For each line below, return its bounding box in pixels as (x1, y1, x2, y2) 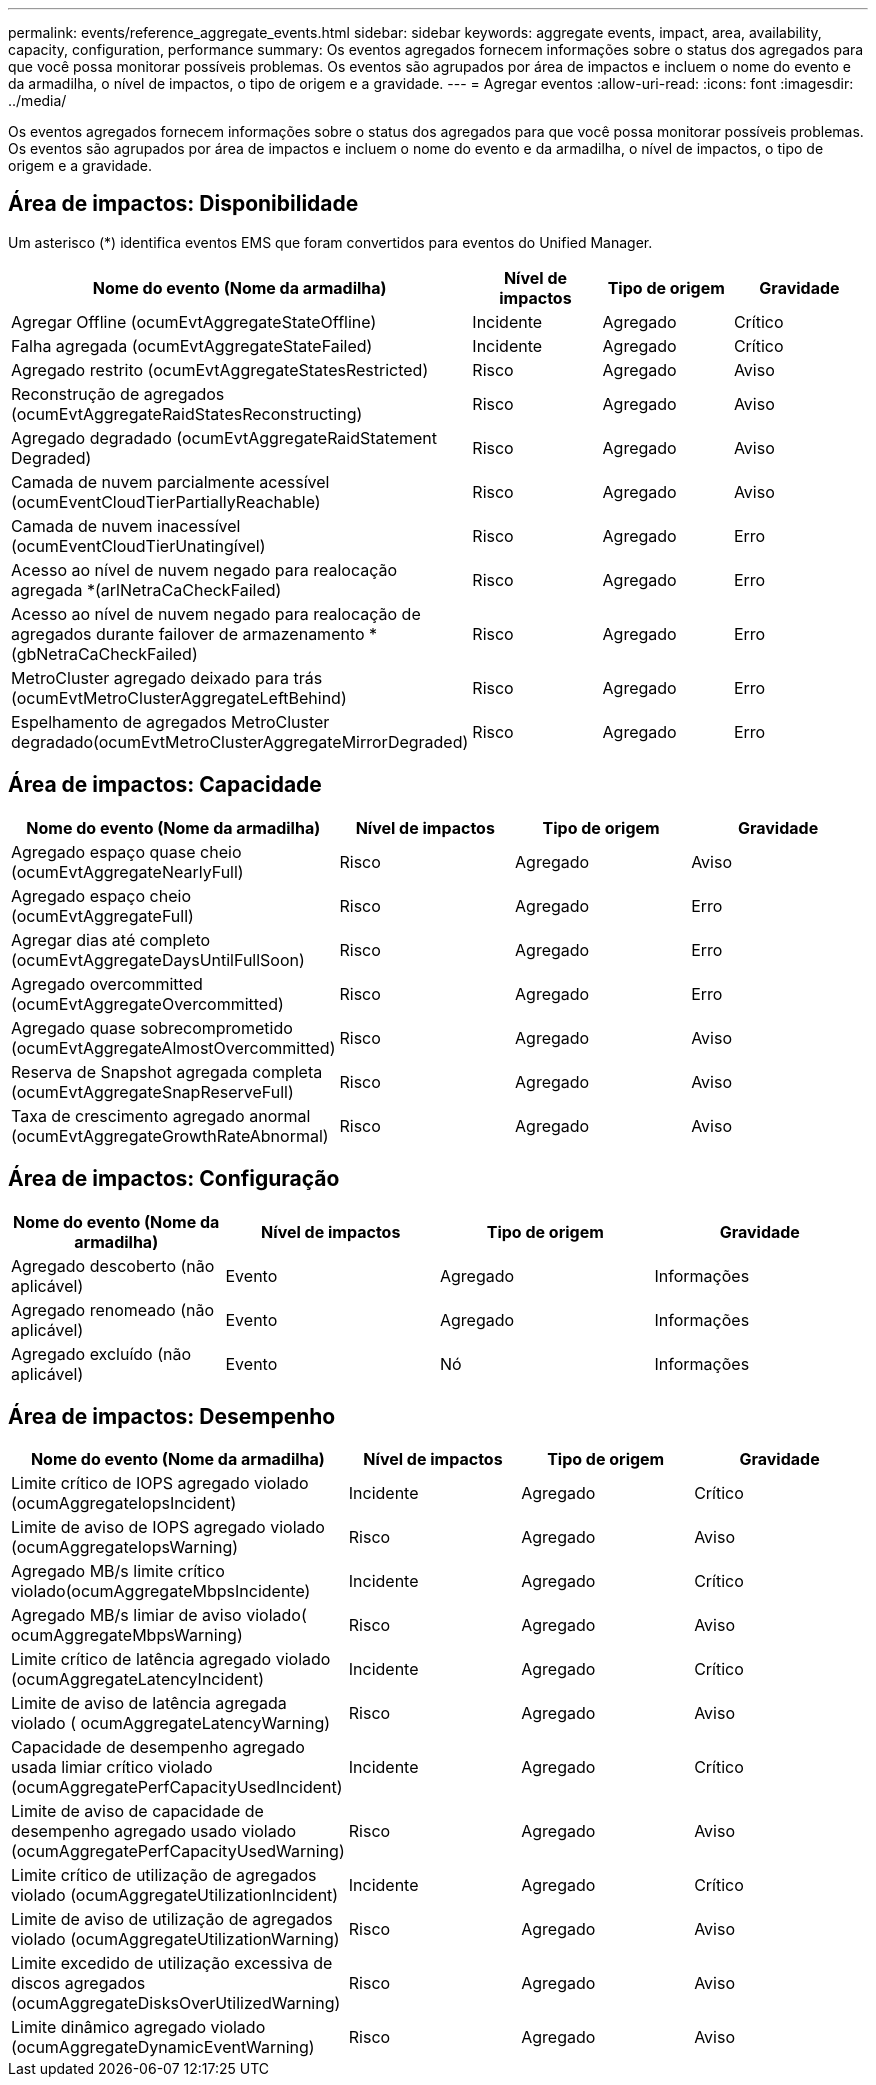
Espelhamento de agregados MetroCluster (11, 711, 330, 732)
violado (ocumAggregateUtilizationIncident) (11, 1885, 339, 1906)
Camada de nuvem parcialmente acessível (11, 471, 330, 492)
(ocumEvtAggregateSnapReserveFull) (11, 1081, 294, 1102)
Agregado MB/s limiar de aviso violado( (11, 1605, 307, 1626)
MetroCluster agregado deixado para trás (11, 667, 323, 688)
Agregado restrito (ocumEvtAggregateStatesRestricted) (11, 359, 429, 380)
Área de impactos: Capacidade (8, 772, 322, 798)
